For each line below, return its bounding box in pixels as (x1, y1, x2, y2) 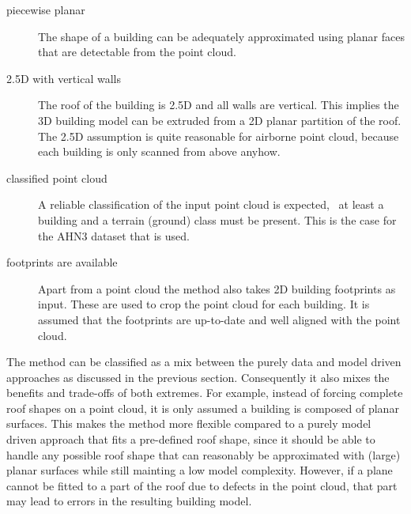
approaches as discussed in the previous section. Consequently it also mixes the (6, 368, 390, 385)
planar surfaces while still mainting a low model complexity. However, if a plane (6, 462, 393, 478)
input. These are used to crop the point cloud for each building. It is (38, 296, 370, 312)
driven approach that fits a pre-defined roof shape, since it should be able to (6, 431, 375, 448)
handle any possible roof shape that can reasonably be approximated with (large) (6, 446, 401, 463)
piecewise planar (6, 2, 85, 17)
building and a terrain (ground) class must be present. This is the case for (38, 211, 397, 228)
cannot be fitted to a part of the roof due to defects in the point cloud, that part (6, 477, 398, 493)
